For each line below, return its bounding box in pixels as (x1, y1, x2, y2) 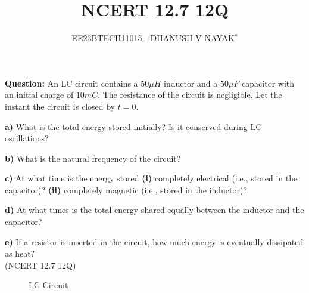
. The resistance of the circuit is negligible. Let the (98, 88, 282, 101)
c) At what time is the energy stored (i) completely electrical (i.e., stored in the (5, 172, 298, 184)
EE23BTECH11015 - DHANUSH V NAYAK (71, 32, 235, 44)
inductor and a (164, 76, 218, 89)
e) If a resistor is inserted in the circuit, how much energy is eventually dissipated (5, 235, 304, 248)
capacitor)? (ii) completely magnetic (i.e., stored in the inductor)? (5, 183, 248, 196)
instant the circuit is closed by (5, 100, 115, 112)
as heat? (5, 247, 35, 260)
